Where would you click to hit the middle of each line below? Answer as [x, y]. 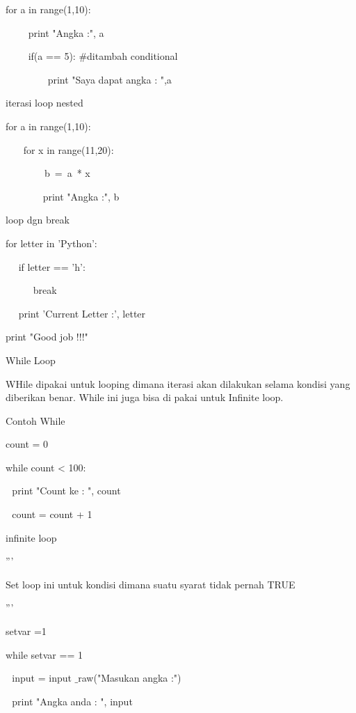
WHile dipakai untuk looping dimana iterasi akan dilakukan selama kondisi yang [178, 383]
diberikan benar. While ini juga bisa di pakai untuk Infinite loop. [145, 397]
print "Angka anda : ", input [72, 701]
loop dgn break [38, 220]
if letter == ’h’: [52, 266]
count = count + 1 [52, 514]
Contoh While [35, 420]
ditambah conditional [132, 56]
